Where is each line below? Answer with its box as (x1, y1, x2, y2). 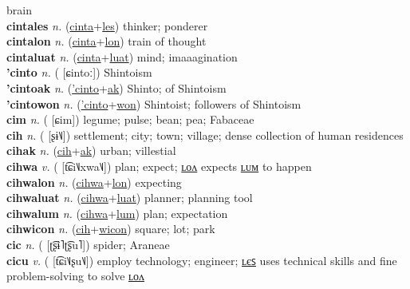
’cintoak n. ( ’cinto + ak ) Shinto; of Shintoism (6, 79, 227, 96)
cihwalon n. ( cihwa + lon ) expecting (6, 173, 182, 190)
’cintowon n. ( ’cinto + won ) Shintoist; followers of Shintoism (6, 95, 302, 112)
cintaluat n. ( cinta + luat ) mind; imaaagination (6, 48, 238, 65)
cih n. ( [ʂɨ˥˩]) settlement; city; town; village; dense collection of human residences (6, 126, 404, 143)
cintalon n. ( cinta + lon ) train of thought (6, 33, 207, 49)
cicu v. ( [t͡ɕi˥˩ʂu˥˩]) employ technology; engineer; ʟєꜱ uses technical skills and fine (6, 251, 397, 268)
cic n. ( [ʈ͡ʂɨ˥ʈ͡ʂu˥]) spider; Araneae (6, 236, 170, 252)
